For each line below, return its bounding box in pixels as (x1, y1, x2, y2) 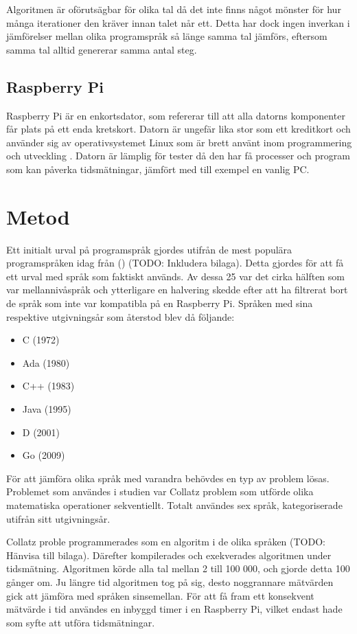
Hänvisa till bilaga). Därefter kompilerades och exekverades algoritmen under (6, 547, 332, 562)
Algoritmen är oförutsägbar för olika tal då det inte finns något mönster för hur (6, 2, 341, 16)
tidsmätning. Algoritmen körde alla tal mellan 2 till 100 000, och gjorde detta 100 (6, 561, 350, 576)
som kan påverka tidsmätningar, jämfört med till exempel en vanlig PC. (6, 161, 310, 176)
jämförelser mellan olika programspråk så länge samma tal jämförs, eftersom (6, 29, 327, 43)
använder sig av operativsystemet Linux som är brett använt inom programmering (6, 135, 352, 149)
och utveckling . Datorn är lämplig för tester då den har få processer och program (6, 148, 350, 163)
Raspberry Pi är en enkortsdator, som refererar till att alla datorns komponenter (6, 108, 345, 122)
